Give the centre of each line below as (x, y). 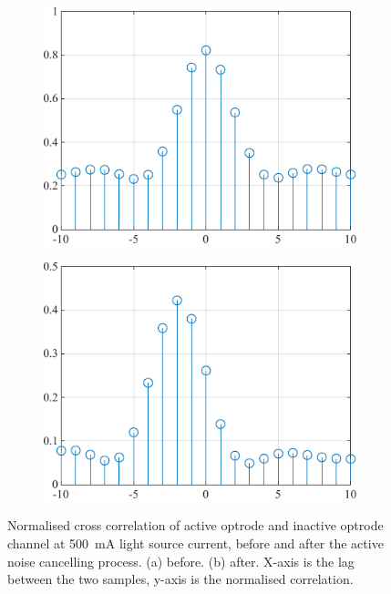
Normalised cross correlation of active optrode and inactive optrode (195, 525)
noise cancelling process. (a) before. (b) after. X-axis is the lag (181, 561)
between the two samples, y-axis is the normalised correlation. (180, 579)
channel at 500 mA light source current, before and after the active (195, 543)
